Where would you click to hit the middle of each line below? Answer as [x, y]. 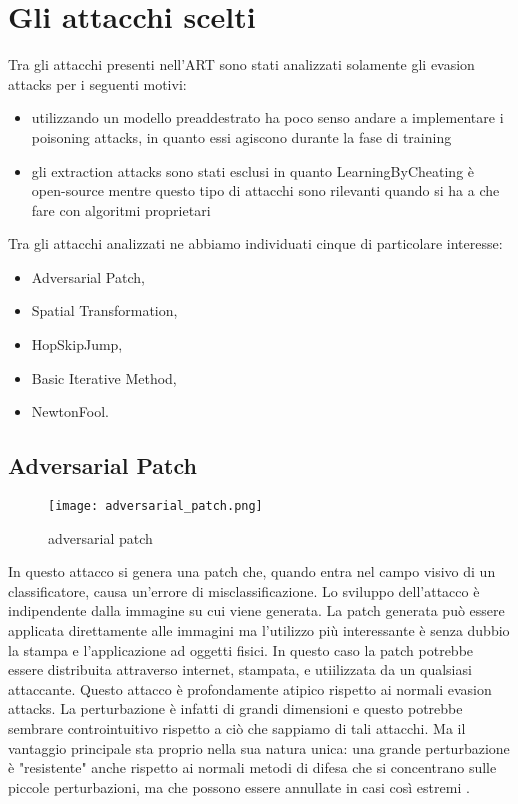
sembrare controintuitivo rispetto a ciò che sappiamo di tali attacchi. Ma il [237, 728]
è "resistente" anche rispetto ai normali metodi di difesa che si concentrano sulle [252, 767]
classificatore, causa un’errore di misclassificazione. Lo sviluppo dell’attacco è [244, 590]
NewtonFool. [70, 411]
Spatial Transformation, [104, 310]
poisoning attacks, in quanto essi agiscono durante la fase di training [241, 136]
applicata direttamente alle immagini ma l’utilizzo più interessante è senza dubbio [259, 630]
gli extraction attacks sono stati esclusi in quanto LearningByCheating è [253, 170]
